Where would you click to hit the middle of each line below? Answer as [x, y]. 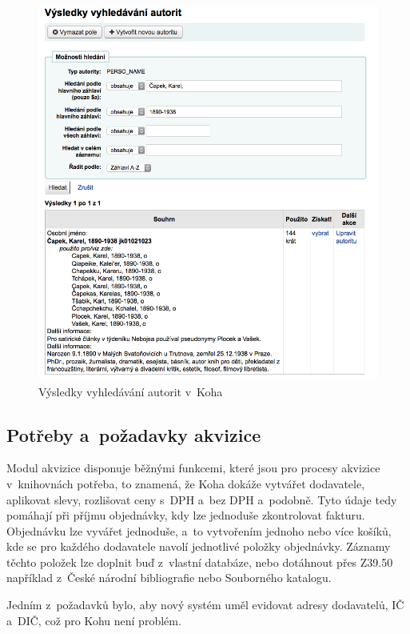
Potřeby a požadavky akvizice [134, 434]
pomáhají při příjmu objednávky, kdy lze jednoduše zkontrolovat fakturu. [186, 515]
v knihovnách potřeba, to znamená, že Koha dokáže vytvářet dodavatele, [186, 483]
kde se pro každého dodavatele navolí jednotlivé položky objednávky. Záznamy [199, 546]
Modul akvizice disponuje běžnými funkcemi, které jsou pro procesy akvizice [193, 468]
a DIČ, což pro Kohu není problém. [94, 620]
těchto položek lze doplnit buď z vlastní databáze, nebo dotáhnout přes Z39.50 [200, 562]
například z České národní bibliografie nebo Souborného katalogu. [169, 578]
